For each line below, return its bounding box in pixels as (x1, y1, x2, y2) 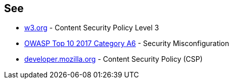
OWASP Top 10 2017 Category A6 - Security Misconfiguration (24, 39, 229, 48)
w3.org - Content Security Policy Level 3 (24, 23, 159, 32)
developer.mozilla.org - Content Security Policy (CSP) (24, 55, 203, 64)
